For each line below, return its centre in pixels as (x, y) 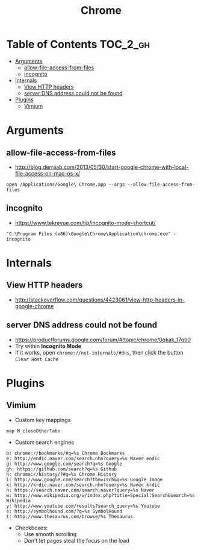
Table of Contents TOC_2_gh (78, 44)
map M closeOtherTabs (33, 431)
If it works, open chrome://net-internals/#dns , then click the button (99, 352)
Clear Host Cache (37, 359)
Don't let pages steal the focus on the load (76, 540)
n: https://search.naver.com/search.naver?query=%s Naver (80, 490)
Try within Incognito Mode (48, 346)
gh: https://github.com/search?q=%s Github (62, 469)
